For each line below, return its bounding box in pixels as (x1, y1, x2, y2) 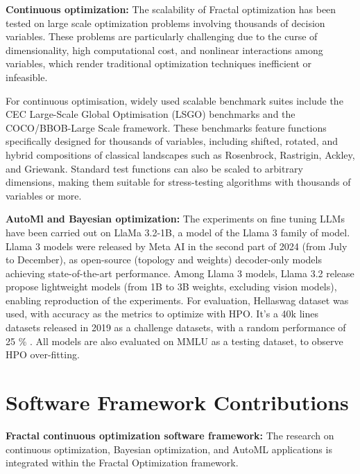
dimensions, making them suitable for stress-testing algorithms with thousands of (6, 175, 351, 189)
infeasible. (6, 69, 48, 84)
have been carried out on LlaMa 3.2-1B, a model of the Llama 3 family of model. (6, 225, 350, 239)
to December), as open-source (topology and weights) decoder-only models (6, 252, 322, 267)
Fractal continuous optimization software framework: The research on (6, 428, 334, 442)
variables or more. (6, 188, 82, 202)
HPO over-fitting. (6, 347, 80, 362)
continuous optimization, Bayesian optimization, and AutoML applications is (6, 441, 332, 456)
